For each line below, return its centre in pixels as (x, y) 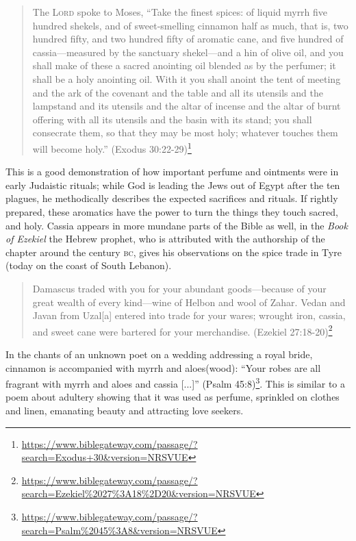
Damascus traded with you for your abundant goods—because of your (179, 288)
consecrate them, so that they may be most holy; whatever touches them (185, 133)
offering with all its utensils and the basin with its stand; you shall (172, 119)
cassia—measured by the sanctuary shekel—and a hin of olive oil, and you (188, 52)
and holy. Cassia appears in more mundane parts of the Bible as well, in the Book (177, 225)
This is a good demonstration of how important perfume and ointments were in (172, 172)
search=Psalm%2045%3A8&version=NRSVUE (119, 530)
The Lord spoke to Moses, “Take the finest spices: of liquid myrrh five (180, 12)
